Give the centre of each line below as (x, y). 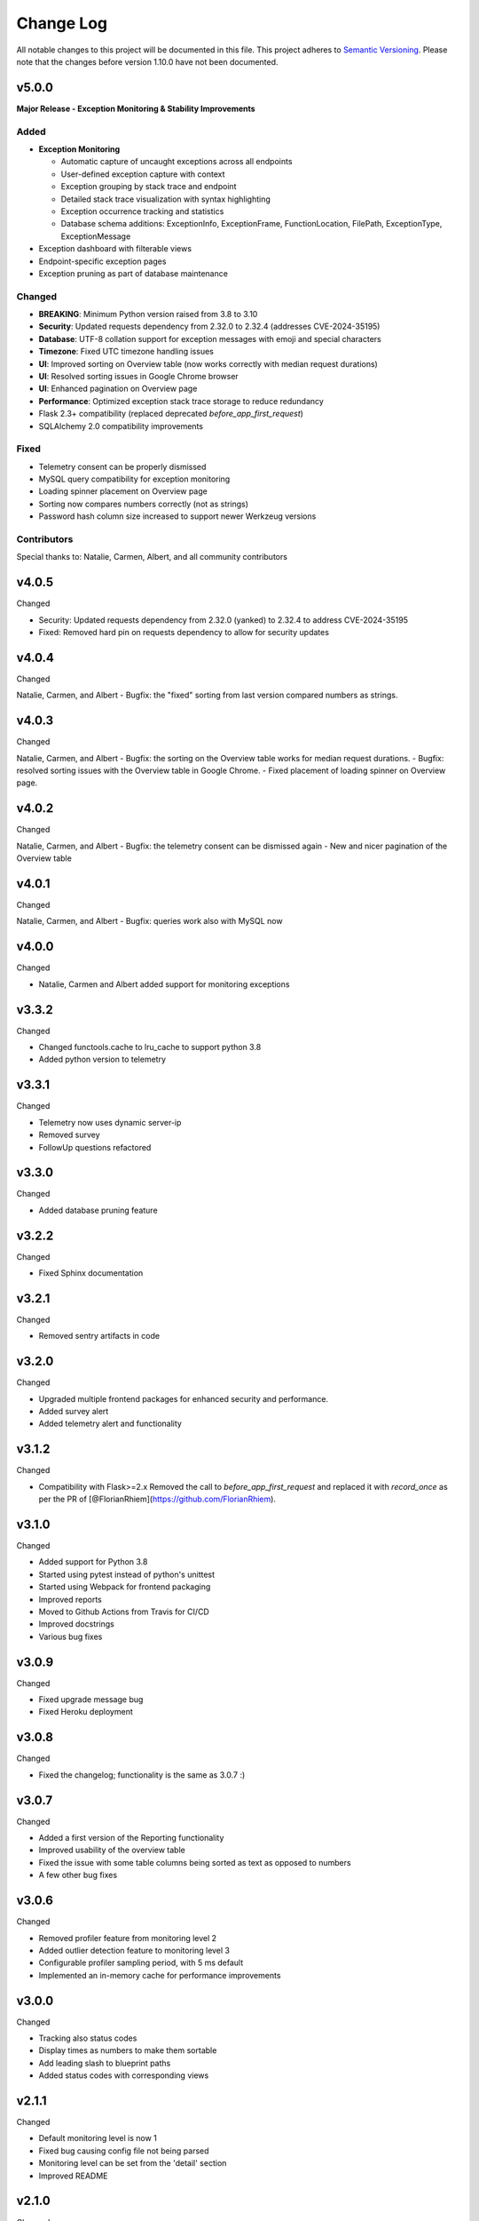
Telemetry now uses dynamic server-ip (110, 1122)
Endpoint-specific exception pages (102, 261)
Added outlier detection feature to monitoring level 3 (134, 1950)
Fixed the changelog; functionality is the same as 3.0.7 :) (142, 1775)
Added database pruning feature (98, 1210)
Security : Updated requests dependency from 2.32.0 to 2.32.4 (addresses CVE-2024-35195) (209, 326)
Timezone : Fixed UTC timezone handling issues (126, 352)
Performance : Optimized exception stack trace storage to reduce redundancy (181, 401)
